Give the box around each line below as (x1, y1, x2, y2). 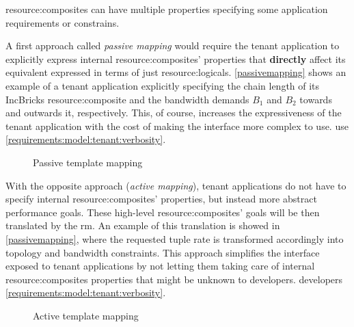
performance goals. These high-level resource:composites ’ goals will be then (5, 205, 320, 219)
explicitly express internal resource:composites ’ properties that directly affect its (5, 51, 346, 66)
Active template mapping (33, 308, 139, 322)
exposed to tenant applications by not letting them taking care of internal (5, 259, 315, 273)
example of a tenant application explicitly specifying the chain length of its (5, 78, 320, 92)
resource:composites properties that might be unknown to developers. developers (5, 272, 343, 286)
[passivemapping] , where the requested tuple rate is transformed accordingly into (5, 231, 344, 246)
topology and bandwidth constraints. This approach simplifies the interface (5, 245, 320, 259)
